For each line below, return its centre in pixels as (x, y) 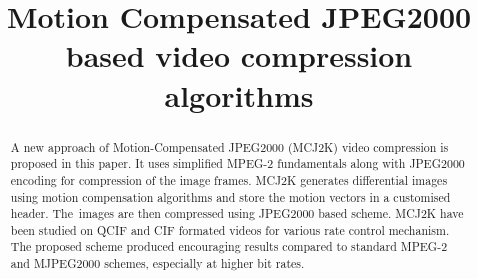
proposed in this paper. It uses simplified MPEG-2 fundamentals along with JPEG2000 (237, 163)
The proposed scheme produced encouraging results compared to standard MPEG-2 (229, 246)
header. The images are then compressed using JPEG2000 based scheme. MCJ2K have (237, 213)
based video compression (239, 55)
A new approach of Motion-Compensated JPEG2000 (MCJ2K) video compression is (229, 146)
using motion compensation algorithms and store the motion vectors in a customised (230, 196)
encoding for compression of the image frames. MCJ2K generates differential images (229, 179)
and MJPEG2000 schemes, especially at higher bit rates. (157, 263)
